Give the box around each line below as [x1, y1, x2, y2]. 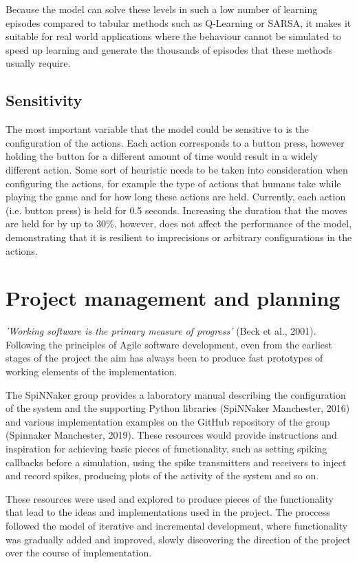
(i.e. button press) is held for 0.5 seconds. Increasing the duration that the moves [6, 202, 347, 217]
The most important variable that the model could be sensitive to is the [6, 122, 309, 136]
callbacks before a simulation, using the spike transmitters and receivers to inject [6, 455, 347, 469]
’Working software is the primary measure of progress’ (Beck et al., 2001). [6, 324, 316, 338]
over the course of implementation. [6, 545, 152, 560]
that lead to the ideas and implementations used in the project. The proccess [6, 505, 330, 519]
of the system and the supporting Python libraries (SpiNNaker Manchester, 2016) [6, 401, 350, 415]
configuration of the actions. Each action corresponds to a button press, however [6, 135, 345, 149]
